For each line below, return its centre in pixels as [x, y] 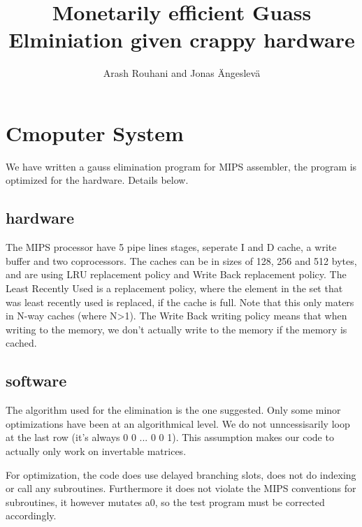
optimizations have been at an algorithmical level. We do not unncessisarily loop [178, 423]
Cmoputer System [95, 132]
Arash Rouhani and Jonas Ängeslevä [182, 73]
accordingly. [31, 515]
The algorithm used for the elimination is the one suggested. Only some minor [173, 410]
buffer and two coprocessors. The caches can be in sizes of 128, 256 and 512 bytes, [181, 260]
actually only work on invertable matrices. [96, 450]
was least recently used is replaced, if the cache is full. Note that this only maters [180, 302]
